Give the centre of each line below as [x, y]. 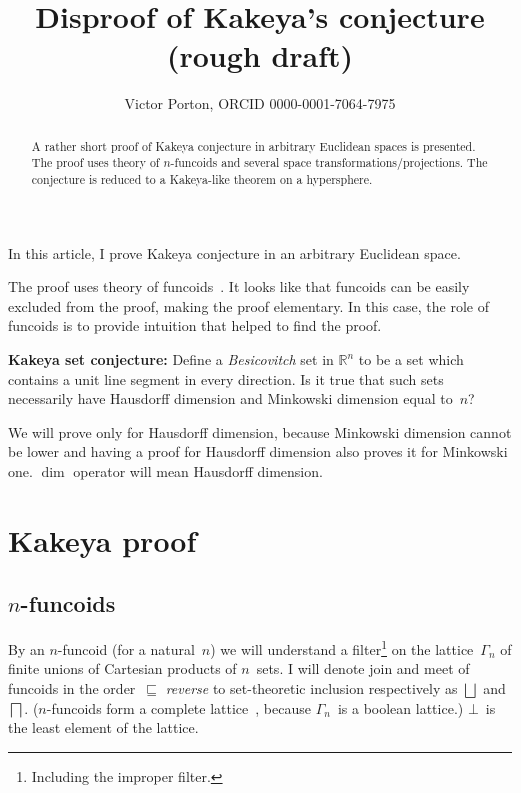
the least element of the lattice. [103, 727]
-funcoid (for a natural [126, 648]
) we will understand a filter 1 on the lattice [342, 647]
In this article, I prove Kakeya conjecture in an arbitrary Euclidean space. [234, 252]
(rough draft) [260, 55]
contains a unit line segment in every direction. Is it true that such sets [226, 378]
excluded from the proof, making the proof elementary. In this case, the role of [249, 305]
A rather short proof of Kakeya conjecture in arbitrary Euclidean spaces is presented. [253, 145]
